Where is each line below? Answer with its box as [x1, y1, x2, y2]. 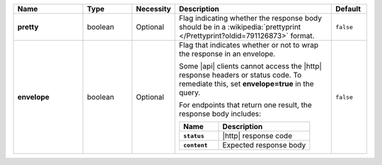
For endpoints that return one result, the [179, 100, 313, 109]
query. [179, 88, 201, 97]
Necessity [135, 4, 171, 13]
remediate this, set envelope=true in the [179, 79, 314, 88]
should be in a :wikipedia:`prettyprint [179, 22, 301, 32]
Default [335, 4, 361, 13]
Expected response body [222, 140, 306, 149]
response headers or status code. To [179, 71, 302, 80]
